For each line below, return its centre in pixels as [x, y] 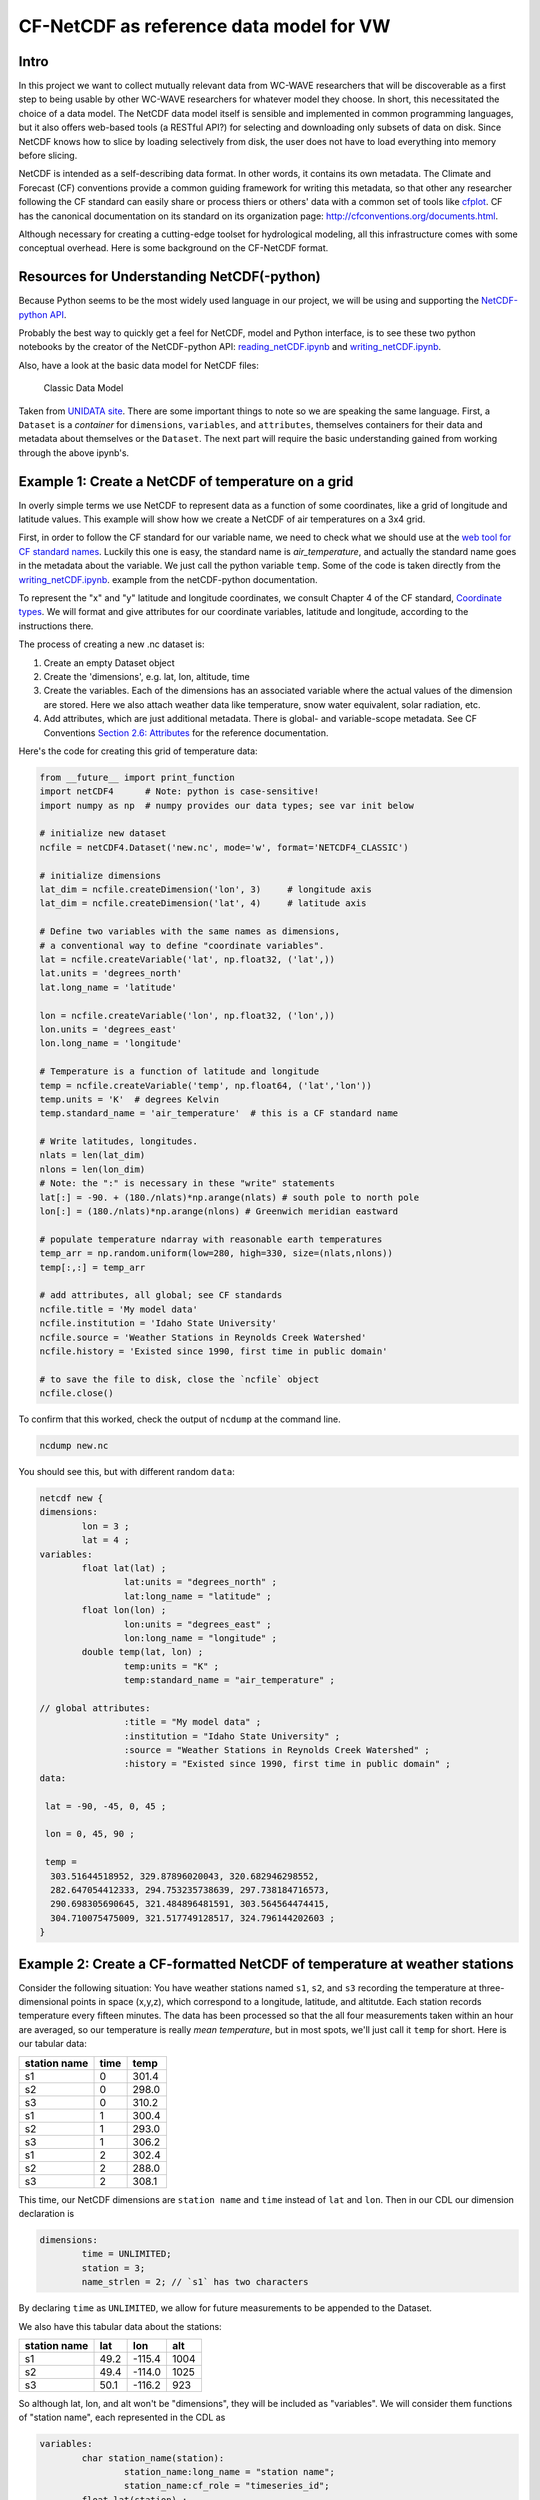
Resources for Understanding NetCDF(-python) [170, 276]
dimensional [43, 2002]
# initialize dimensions [100, 875]
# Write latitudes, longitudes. [119, 1141]
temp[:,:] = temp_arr [92, 1267]
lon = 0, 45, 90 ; [90, 1834]
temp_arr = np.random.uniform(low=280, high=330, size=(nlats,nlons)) [216, 1253]
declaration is [46, 2213]
